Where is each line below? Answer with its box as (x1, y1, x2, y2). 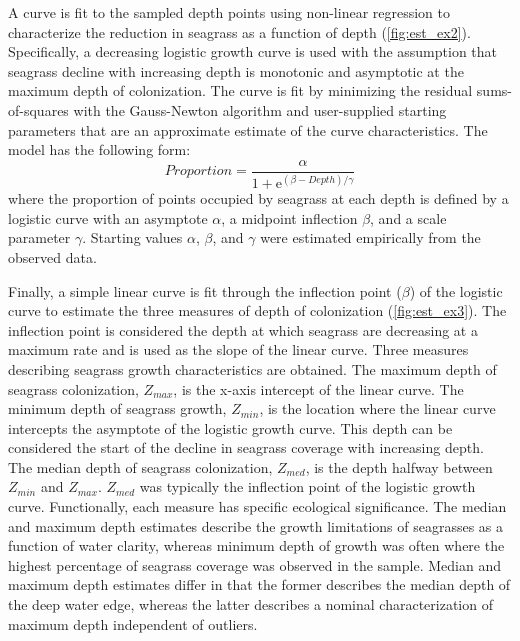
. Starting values (82, 227, 183, 248)
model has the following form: (8, 139, 191, 160)
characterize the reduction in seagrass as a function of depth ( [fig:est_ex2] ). (8, 21, 471, 42)
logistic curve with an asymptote (8, 207, 208, 228)
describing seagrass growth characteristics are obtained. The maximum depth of (8, 358, 497, 379)
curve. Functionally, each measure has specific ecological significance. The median (8, 496, 507, 517)
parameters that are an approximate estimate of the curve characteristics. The (8, 119, 488, 140)
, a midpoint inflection (221, 207, 358, 228)
